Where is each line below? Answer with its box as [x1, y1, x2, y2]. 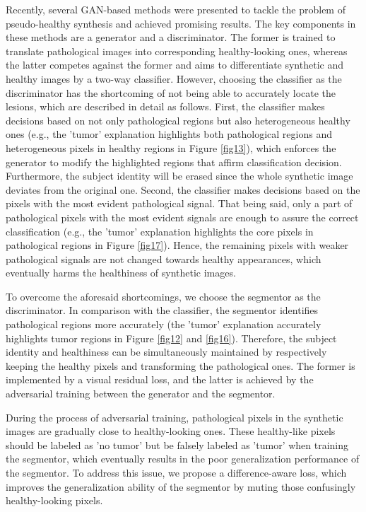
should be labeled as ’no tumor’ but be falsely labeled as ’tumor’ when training [6, 437, 349, 452]
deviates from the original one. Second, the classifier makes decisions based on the [6, 182, 360, 197]
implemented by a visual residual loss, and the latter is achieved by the [6, 372, 314, 387]
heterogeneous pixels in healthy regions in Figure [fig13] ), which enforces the [6, 140, 336, 155]
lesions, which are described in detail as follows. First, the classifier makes [6, 99, 325, 114]
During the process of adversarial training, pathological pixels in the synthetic [6, 409, 343, 424]
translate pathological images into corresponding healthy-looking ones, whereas [6, 43, 348, 58]
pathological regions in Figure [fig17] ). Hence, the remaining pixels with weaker [6, 238, 349, 252]
